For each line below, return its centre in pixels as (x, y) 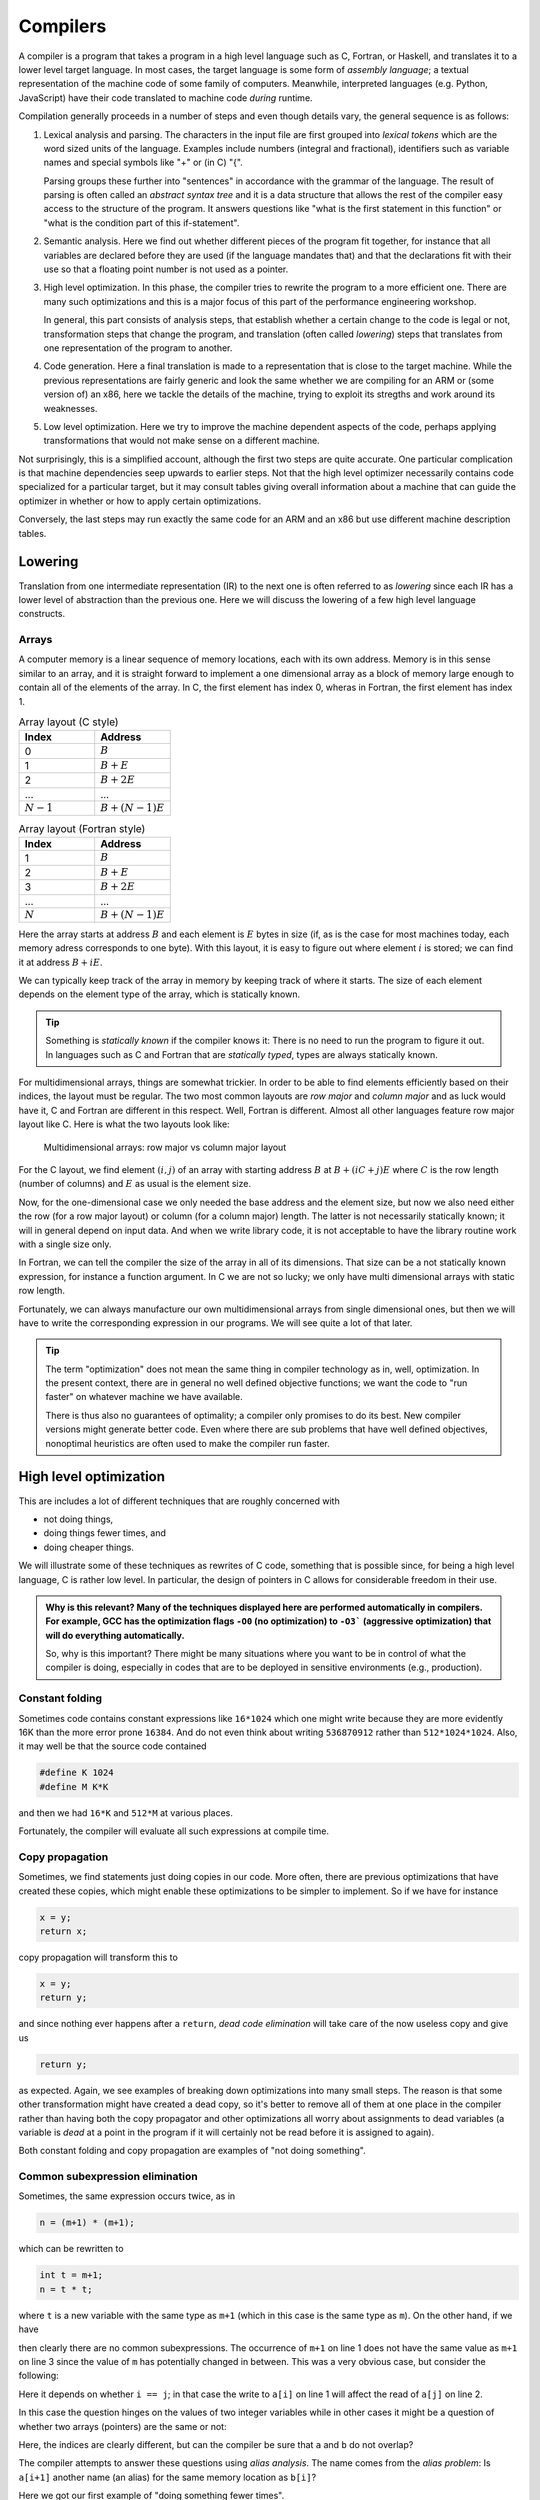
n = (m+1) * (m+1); (87, 2223)
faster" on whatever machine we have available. (144, 1397)
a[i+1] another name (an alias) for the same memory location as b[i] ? (167, 2477)
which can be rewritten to (71, 2249)
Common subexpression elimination (108, 2177)
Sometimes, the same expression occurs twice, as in (127, 2196)
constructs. (42, 614)
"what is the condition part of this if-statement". (141, 222)
